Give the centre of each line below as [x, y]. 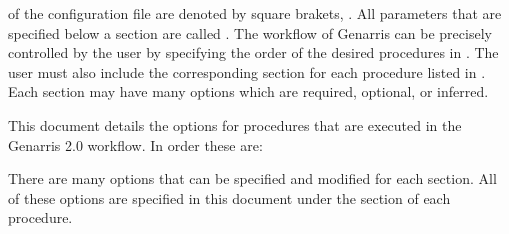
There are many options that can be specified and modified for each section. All [252, 178]
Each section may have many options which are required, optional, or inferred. [248, 91]
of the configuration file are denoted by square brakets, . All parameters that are [255, 13]
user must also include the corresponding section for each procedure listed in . [247, 71]
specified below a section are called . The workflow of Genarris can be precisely [250, 32]
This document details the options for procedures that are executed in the [235, 124]
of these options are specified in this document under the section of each [229, 197]
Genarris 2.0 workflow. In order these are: [135, 144]
